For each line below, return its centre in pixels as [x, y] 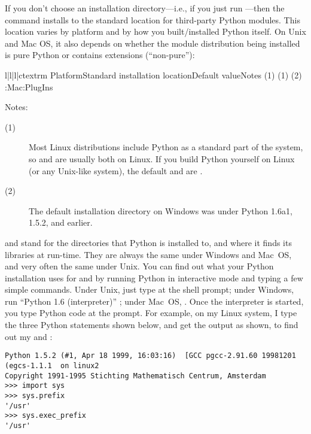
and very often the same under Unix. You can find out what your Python [139, 266]
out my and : [29, 336]
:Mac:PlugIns [29, 87]
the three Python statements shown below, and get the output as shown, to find [152, 325]
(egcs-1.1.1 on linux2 [52, 365]
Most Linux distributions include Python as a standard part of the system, [166, 147]
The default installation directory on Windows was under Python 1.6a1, [161, 210]
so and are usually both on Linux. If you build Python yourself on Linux [162, 158]
